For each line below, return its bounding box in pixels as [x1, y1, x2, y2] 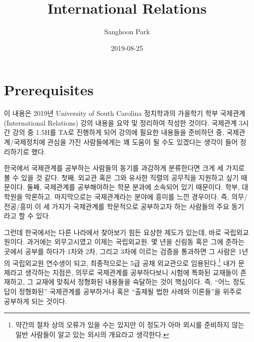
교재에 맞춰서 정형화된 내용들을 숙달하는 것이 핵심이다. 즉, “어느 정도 [35, 277, 246, 287]
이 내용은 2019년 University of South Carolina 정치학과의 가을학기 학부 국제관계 [4, 108, 246, 118]
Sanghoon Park [104, 26, 150, 37]
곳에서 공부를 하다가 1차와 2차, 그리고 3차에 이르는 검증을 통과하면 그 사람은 [4, 246, 236, 256]
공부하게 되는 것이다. [4, 296, 67, 306]
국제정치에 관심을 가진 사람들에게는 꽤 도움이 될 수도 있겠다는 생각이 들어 [13, 137, 238, 147]
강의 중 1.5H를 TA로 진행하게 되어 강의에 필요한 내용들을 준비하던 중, [12, 127, 224, 137]
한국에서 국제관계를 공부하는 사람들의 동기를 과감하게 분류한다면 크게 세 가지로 [4, 163, 245, 173]
